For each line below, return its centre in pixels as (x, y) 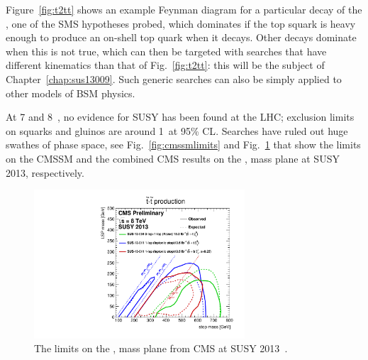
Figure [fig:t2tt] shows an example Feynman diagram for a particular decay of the (184, 9)
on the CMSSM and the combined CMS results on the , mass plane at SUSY (173, 158)
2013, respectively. (45, 172)
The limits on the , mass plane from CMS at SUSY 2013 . (161, 348)
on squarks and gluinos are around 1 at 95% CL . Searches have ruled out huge (177, 130)
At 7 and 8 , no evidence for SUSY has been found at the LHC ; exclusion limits (180, 117)
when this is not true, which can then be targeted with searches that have (166, 51)
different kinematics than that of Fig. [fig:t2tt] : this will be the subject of (165, 65)
